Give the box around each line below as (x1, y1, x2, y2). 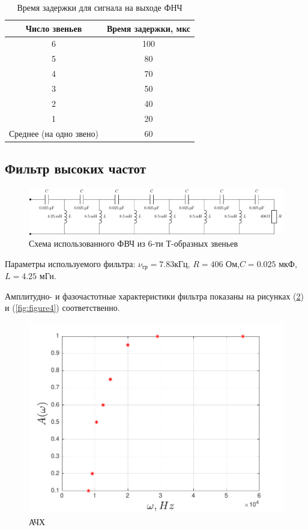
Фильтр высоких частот (5, 158, 146, 177)
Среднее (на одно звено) (9, 127, 98, 139)
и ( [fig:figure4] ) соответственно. (5, 301, 120, 314)
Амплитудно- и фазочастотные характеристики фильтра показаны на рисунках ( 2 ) (5, 289, 304, 302)
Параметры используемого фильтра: (5, 257, 136, 270)
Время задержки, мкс (106, 22, 191, 34)
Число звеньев (25, 22, 82, 34)
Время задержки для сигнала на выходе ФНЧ (17, 1, 183, 13)
